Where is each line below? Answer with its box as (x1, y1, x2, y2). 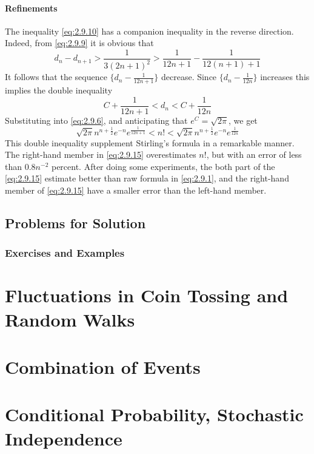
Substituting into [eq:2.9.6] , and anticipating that (5, 113, 188, 126)
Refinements (5, 1, 58, 14)
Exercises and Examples (5, 245, 125, 260)
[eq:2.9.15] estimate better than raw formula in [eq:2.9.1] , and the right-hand (5, 172, 289, 185)
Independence (5, 425, 122, 450)
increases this (260, 70, 310, 83)
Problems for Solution (5, 213, 146, 232)
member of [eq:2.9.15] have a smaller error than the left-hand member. (5, 183, 267, 196)
